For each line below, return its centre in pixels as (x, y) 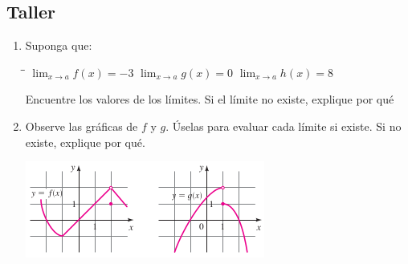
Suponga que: (59, 45)
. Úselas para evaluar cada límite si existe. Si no (284, 126)
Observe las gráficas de (82, 126)
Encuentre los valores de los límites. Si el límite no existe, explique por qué (210, 99)
